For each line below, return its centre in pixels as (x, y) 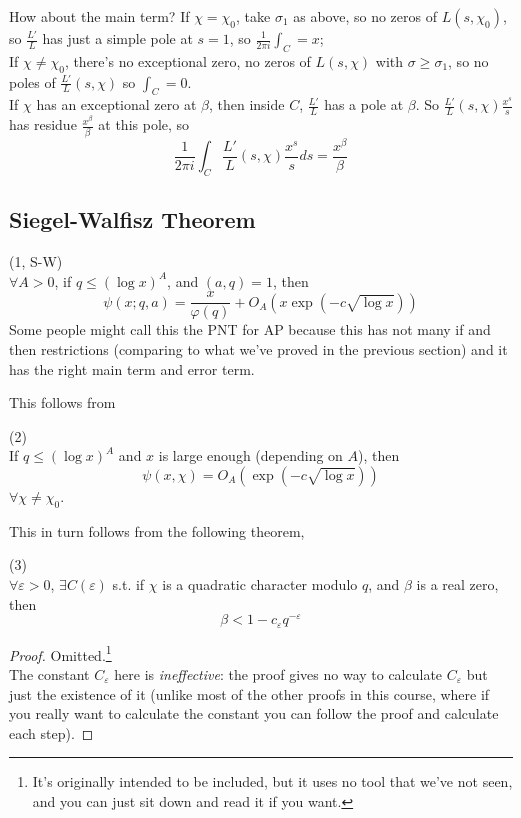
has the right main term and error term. (132, 368)
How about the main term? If (99, 16)
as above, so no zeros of (365, 16)
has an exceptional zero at (116, 104)
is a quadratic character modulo (260, 583)
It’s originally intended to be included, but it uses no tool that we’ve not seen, (272, 781)
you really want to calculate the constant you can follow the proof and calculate (254, 713)
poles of (32, 81)
